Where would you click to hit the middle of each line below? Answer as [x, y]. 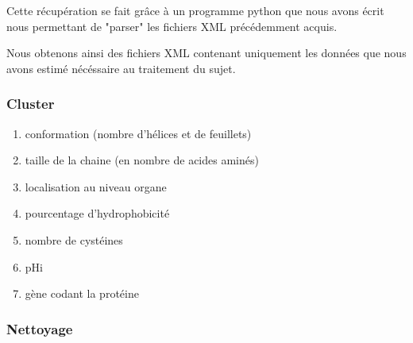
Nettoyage [40, 328]
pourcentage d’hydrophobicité [97, 213]
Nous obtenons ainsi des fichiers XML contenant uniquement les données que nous [206, 53]
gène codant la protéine [82, 293]
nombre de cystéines [74, 239]
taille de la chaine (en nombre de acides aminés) [142, 160]
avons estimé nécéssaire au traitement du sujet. [121, 68]
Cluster [31, 104]
